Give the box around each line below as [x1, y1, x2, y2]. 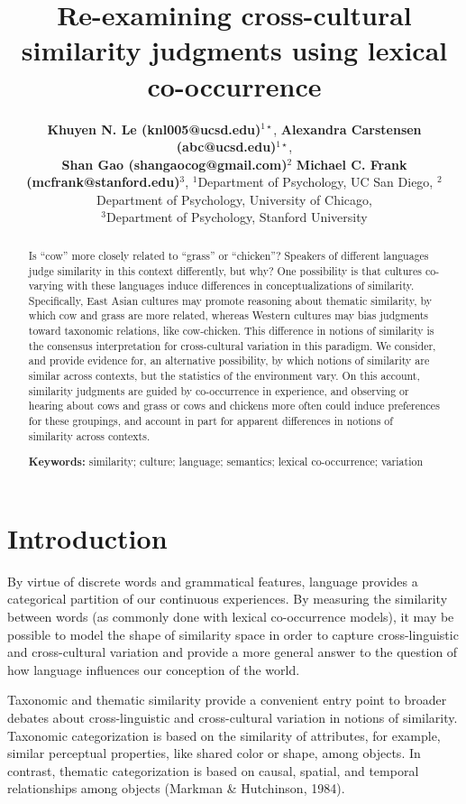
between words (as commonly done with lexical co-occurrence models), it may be [7, 607, 454, 626]
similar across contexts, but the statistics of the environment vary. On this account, [28, 368, 420, 384]
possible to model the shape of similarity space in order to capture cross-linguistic [7, 624, 459, 643]
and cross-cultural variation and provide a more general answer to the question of [7, 642, 458, 661]
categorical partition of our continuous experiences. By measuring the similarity [7, 589, 448, 608]
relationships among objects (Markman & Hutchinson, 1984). [7, 779, 345, 798]
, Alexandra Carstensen [273, 119, 422, 138]
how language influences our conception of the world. [7, 660, 300, 679]
